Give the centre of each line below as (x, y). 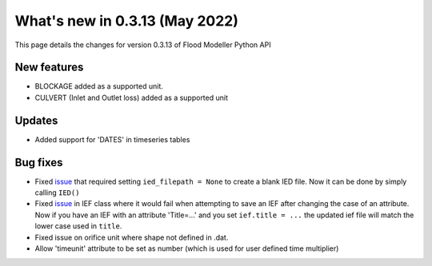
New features (49, 67)
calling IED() (57, 193)
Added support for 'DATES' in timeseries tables (112, 139)
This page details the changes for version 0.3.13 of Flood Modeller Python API (143, 45)
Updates (36, 120)
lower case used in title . (78, 226)
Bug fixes (39, 163)
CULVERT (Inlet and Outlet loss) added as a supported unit (131, 97)
